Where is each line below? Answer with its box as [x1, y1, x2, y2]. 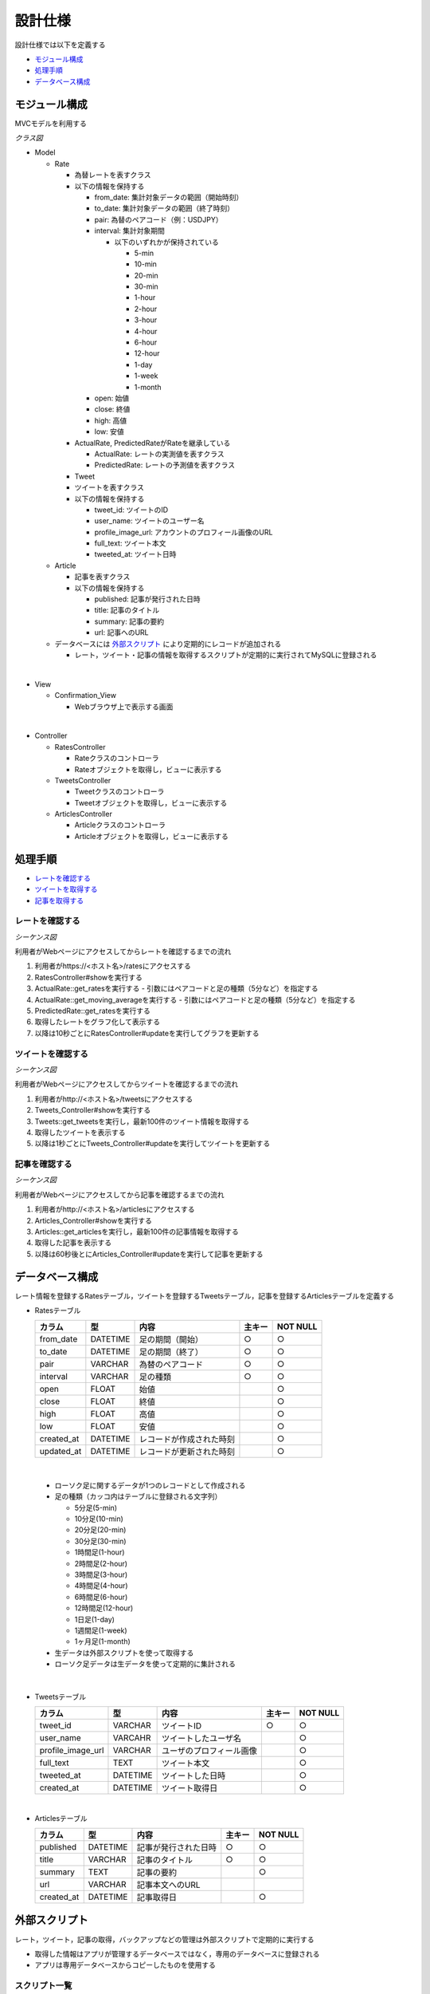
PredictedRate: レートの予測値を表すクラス [94, 460, 235, 470]
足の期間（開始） [139, 1334, 203, 1346]
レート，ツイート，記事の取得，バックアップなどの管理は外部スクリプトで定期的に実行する [14, 1934, 315, 1944]
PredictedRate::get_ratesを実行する [34, 1006, 151, 1016]
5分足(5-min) [74, 1503, 118, 1512]
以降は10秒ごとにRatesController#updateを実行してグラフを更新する [34, 1028, 260, 1038]
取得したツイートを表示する [34, 1127, 126, 1137]
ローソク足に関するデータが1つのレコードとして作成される [54, 1480, 246, 1490]
